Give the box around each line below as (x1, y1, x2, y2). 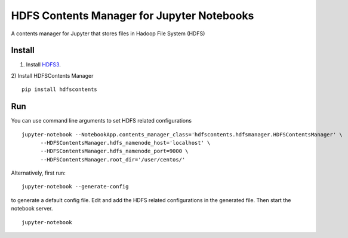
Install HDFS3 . (26, 61, 61, 68)
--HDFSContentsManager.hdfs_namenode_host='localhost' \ (40, 139, 211, 146)
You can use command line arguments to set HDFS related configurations (11, 117, 192, 124)
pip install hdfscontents (21, 86, 98, 93)
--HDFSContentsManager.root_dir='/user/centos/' (40, 156, 186, 163)
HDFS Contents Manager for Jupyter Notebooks (11, 9, 254, 22)
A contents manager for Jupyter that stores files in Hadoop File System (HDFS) (11, 30, 205, 37)
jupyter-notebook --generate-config (21, 183, 129, 190)
